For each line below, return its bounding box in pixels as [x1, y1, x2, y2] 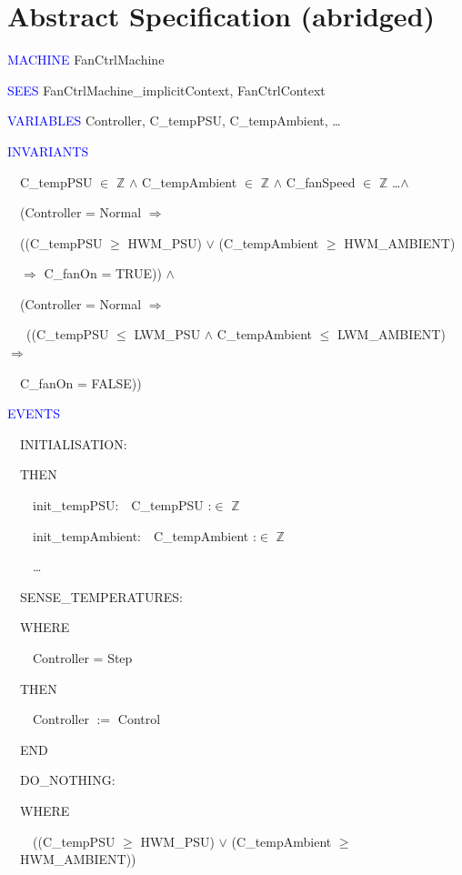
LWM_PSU [134, 325, 201, 344]
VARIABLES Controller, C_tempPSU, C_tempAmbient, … [7, 111, 341, 130]
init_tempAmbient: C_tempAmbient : [32, 526, 256, 545]
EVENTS [7, 404, 60, 423]
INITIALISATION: [19, 434, 127, 453]
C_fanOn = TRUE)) [44, 264, 162, 283]
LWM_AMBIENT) [337, 325, 446, 344]
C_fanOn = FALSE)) [19, 373, 142, 392]
